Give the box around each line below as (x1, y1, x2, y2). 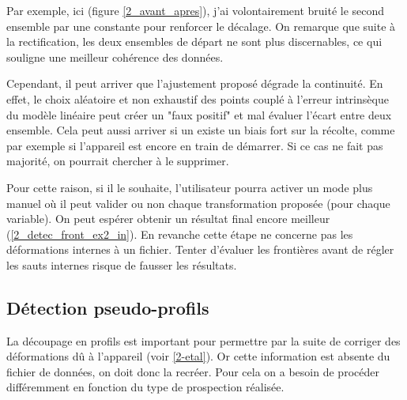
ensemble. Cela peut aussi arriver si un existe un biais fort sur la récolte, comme (6, 122, 395, 138)
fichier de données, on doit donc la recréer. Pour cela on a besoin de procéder (6, 363, 379, 379)
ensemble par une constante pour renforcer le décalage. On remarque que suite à (6, 17, 396, 34)
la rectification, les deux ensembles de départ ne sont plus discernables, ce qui (6, 33, 383, 50)
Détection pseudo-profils (6, 295, 209, 319)
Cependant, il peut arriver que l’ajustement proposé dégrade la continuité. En (6, 75, 383, 92)
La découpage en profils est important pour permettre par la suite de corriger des (6, 332, 401, 349)
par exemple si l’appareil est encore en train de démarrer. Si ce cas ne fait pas (6, 137, 383, 153)
